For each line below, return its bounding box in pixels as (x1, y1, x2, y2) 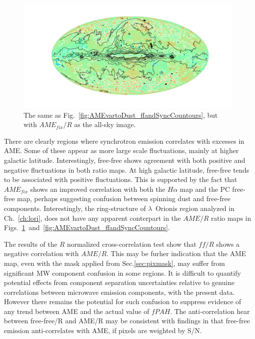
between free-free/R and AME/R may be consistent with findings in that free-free (4, 315, 250, 326)
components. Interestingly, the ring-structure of (4, 203, 146, 213)
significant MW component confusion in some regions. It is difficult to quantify (4, 267, 241, 278)
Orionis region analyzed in (155, 203, 234, 213)
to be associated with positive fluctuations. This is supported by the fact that (4, 174, 237, 184)
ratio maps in (211, 212, 251, 223)
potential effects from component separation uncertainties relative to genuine (4, 277, 235, 287)
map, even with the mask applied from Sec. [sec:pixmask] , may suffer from (4, 258, 225, 268)
